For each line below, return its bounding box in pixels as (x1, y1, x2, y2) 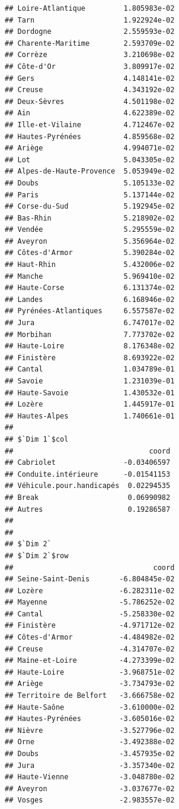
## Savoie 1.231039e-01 (5, 377, 175, 385)
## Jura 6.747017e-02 (5, 319, 175, 328)
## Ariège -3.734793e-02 (5, 679, 175, 688)
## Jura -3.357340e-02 (5, 761, 175, 770)
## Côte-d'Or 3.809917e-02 (5, 62, 175, 71)
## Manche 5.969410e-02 (5, 272, 175, 281)
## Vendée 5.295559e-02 (5, 225, 175, 234)
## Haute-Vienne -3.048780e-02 (5, 773, 175, 782)
